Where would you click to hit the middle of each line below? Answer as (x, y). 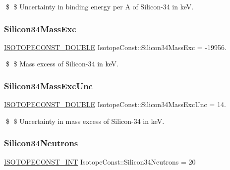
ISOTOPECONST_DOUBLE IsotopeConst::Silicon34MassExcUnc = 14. (115, 104)
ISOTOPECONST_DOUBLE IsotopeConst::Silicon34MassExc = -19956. (115, 47)
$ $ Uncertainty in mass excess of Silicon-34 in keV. (85, 121)
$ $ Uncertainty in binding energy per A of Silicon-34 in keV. (100, 6)
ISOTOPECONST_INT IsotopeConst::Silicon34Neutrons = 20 (100, 161)
